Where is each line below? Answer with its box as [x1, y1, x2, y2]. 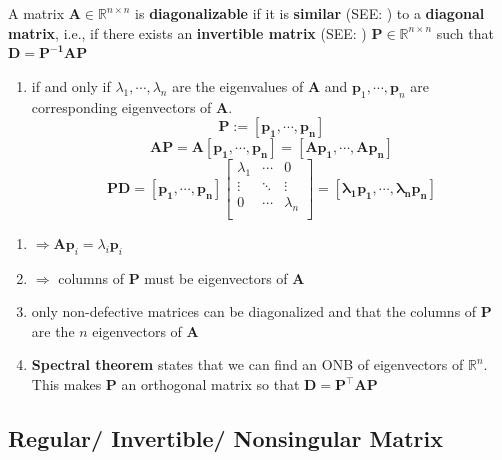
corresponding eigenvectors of [31, 96, 212, 117]
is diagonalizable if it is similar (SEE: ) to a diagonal [135, 3, 485, 23]
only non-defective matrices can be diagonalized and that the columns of [31, 301, 477, 322]
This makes [31, 374, 102, 395]
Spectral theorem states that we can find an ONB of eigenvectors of [31, 354, 464, 375]
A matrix [8, 3, 65, 23]
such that [436, 22, 494, 43]
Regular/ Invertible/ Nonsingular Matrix [8, 423, 444, 454]
